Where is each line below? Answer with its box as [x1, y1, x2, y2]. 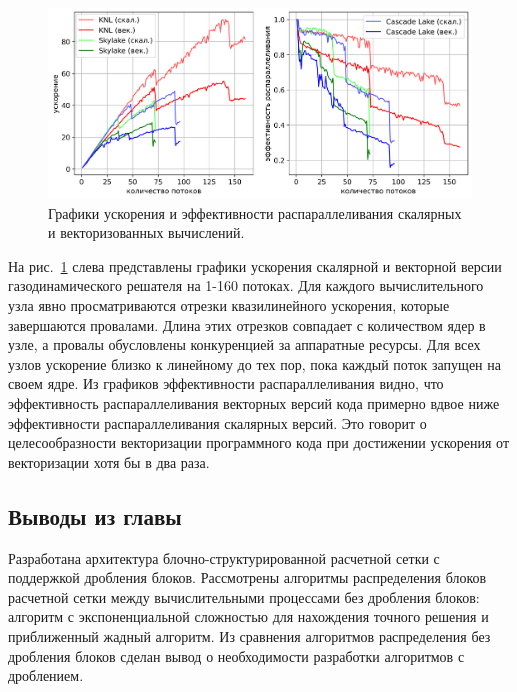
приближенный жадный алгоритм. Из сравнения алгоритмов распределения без [8, 625, 491, 646]
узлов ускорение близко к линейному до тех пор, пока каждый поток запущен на [8, 353, 501, 374]
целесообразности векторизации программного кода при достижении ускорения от [8, 432, 510, 453]
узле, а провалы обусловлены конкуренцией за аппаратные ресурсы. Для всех [8, 334, 481, 355]
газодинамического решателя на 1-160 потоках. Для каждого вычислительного [8, 275, 484, 296]
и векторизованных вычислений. [48, 222, 245, 243]
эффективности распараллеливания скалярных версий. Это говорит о [8, 412, 427, 433]
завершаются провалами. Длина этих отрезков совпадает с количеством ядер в [8, 314, 486, 335]
